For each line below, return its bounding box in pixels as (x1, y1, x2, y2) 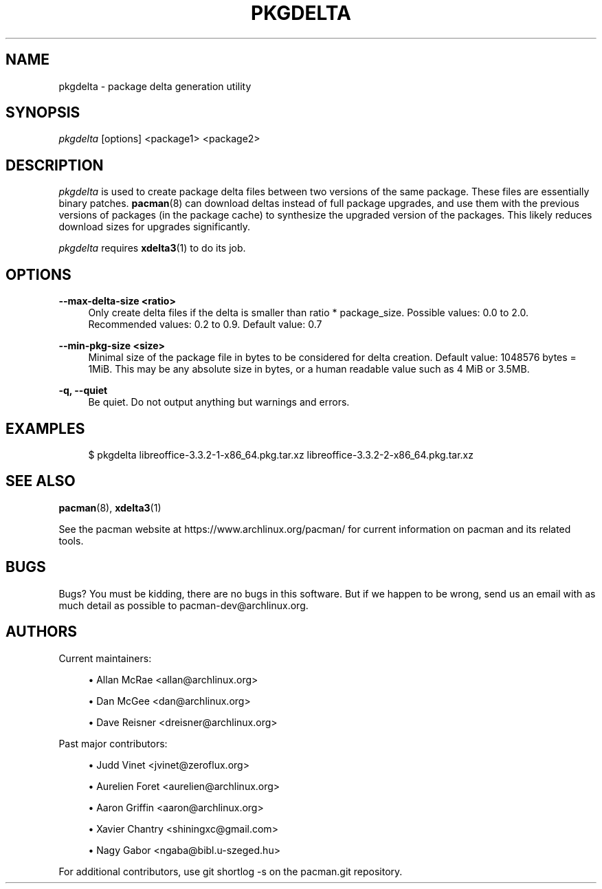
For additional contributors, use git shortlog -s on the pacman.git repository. (58, 865, 403, 877)
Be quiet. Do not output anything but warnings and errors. (88, 396, 350, 408)
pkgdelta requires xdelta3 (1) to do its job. (58, 242, 246, 254)
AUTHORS (5, 623, 78, 641)
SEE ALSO (5, 472, 76, 490)
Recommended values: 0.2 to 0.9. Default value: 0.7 (88, 318, 322, 331)
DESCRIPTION (5, 156, 104, 174)
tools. (58, 534, 84, 547)
